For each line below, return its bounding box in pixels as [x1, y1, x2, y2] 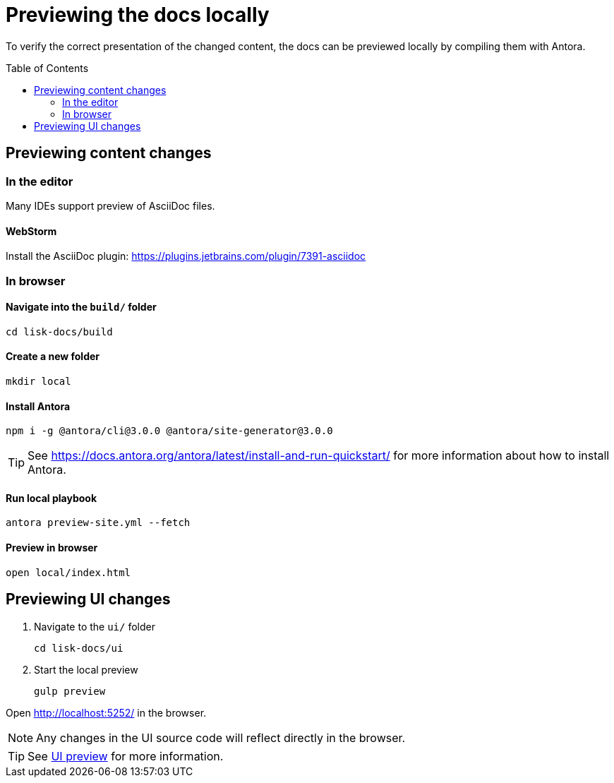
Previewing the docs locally [6, 3, 270, 27]
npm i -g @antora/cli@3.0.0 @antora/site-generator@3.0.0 [6, 425, 333, 437]
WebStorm [6, 225, 57, 237]
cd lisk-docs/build [6, 325, 113, 337]
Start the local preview [34, 663, 138, 676]
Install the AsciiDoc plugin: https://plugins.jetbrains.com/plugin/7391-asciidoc [6, 250, 366, 263]
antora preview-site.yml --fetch [6, 517, 191, 529]
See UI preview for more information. [28, 748, 224, 763]
